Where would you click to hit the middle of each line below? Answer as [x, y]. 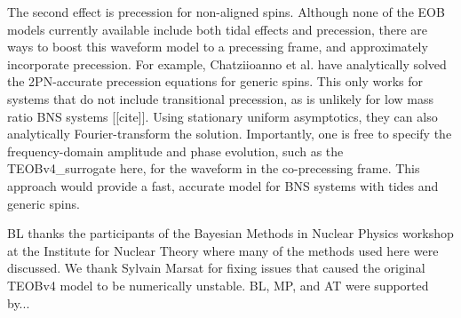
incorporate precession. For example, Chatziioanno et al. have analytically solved [227, 64]
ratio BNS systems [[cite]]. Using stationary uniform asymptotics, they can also [223, 116]
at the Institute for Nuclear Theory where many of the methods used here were [223, 250]
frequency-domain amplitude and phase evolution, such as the [175, 151]
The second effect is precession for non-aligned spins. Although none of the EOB [226, 12]
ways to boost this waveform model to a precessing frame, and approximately [218, 47]
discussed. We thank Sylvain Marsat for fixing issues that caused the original [216, 268]
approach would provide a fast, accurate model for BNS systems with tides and [223, 185]
